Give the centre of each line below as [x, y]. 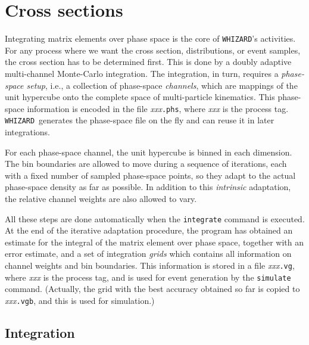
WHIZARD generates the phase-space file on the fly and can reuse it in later [140, 120]
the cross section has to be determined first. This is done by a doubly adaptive [148, 62]
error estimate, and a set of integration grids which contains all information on [148, 254]
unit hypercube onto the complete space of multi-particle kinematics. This [140, 97]
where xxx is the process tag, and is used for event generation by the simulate [148, 277]
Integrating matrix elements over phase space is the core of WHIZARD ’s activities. [150, 38]
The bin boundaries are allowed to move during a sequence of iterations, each [146, 164]
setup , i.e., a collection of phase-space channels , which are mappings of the [162, 85]
